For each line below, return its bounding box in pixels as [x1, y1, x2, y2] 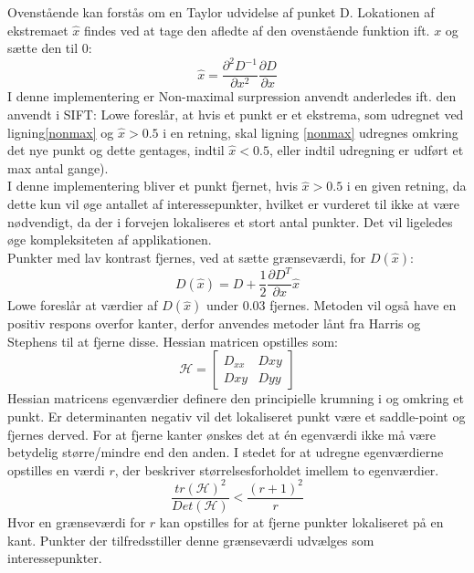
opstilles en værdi [7, 460, 105, 479]
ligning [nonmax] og [7, 122, 114, 141]
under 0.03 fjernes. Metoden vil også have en [205, 296, 457, 315]
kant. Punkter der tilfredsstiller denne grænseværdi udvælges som [7, 530, 374, 549]
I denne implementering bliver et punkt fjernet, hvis [7, 176, 298, 195]
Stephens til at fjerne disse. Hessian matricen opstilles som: [7, 331, 338, 350]
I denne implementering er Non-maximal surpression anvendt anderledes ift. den [7, 87, 457, 106]
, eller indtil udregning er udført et [269, 141, 464, 160]
